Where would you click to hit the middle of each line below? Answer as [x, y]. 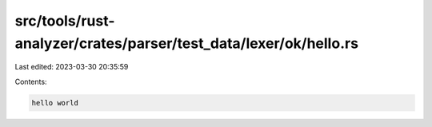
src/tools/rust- [65, 21]
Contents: [31, 81]
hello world [55, 103]
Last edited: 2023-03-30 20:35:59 [72, 67]
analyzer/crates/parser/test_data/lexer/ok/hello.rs [187, 43]
